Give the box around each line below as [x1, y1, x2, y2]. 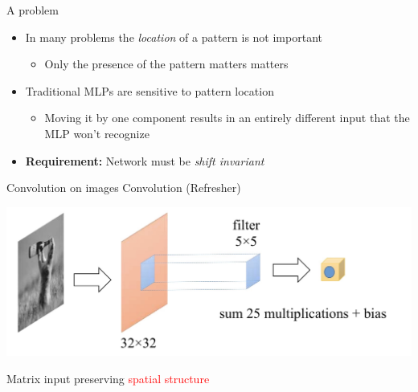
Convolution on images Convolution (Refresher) [6, 179, 241, 196]
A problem [6, 2, 59, 18]
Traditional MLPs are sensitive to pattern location [25, 82, 274, 99]
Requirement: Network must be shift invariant [25, 152, 264, 169]
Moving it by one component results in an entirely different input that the [44, 109, 410, 126]
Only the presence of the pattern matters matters [44, 55, 289, 72]
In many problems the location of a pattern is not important [25, 28, 322, 45]
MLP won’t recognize [44, 125, 150, 141]
